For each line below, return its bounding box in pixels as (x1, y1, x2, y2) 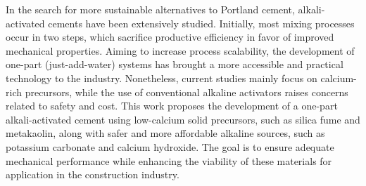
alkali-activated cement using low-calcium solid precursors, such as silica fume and (6, 112, 360, 126)
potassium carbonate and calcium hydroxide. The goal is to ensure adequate (6, 139, 334, 154)
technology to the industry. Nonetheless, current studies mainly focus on (6, 70, 317, 85)
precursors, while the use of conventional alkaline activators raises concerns (25, 84, 348, 99)
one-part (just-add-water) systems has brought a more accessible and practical (6, 57, 343, 72)
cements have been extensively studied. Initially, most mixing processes (48, 15, 355, 30)
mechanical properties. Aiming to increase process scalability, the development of (6, 43, 355, 58)
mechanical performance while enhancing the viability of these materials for (6, 153, 332, 168)
